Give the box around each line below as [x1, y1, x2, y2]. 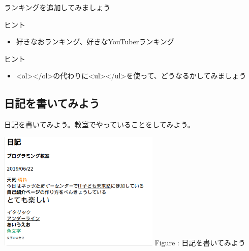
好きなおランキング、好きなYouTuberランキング [16, 36, 174, 47]
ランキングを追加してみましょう [4, 2, 111, 12]
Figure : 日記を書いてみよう [154, 237, 245, 248]
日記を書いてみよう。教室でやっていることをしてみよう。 [4, 119, 195, 130]
